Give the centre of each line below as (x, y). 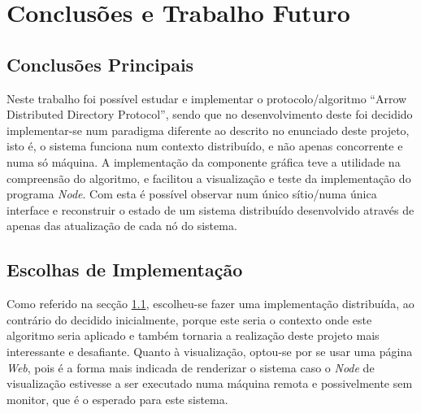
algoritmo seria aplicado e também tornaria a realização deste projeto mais (193, 335)
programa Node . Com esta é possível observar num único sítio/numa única (192, 194)
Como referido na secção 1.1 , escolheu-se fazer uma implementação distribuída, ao (210, 304)
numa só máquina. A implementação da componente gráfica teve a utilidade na (204, 161)
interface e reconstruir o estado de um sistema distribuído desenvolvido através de (210, 209)
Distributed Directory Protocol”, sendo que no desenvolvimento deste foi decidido (210, 114)
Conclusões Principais (100, 64)
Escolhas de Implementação (125, 270)
